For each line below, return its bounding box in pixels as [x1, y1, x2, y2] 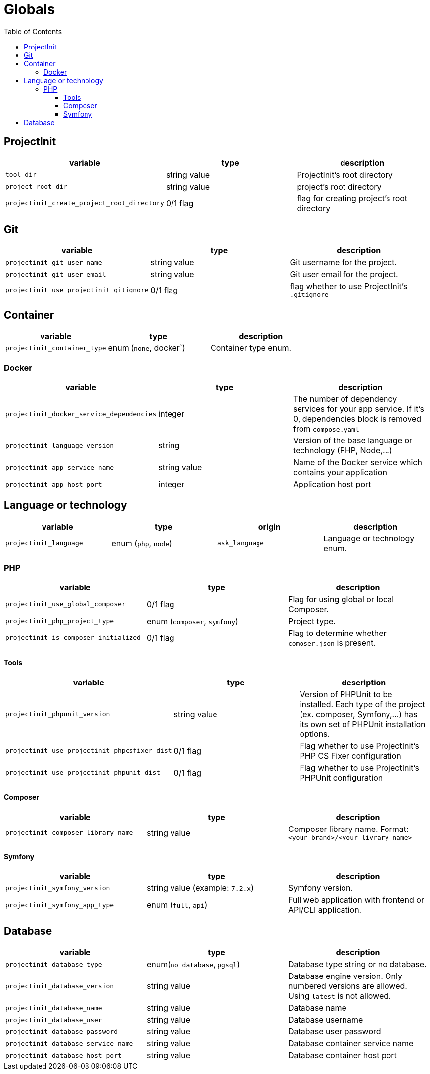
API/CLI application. [288, 905, 362, 915]
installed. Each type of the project [300, 699, 425, 709]
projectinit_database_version [5, 982, 114, 990]
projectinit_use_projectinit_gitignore [5, 286, 149, 294]
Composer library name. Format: [288, 824, 409, 834]
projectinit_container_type [5, 344, 106, 352]
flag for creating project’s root [297, 193, 408, 203]
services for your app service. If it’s [293, 404, 424, 414]
